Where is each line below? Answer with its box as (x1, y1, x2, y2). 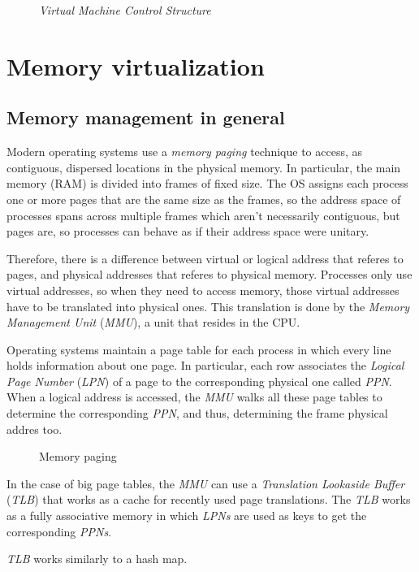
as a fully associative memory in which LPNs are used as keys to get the (6, 507, 367, 524)
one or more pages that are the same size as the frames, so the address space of (6, 190, 401, 207)
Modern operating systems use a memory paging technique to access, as (6, 143, 362, 160)
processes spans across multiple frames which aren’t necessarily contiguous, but (6, 206, 400, 223)
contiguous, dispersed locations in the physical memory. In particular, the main (6, 158, 401, 175)
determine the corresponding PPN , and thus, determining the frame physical (6, 405, 388, 422)
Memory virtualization (6, 49, 265, 82)
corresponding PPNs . (6, 522, 112, 539)
